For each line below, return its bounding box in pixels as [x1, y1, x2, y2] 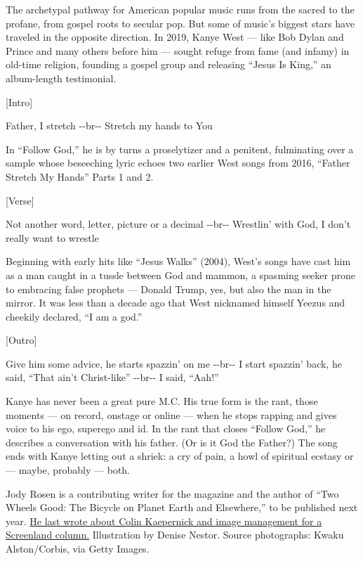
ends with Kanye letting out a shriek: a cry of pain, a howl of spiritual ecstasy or [6, 449, 354, 463]
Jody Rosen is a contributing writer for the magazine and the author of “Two [6, 486, 339, 501]
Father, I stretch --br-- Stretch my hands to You [6, 118, 213, 133]
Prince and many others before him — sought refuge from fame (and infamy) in [6, 43, 350, 58]
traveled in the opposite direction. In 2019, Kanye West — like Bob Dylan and [6, 30, 344, 44]
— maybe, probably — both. [6, 463, 131, 477]
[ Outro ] [6, 333, 37, 347]
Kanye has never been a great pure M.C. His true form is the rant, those [6, 394, 318, 408]
